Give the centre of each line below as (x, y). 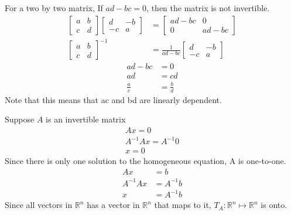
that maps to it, (183, 205)
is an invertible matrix (86, 119)
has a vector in (113, 205)
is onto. (274, 205)
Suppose (20, 119)
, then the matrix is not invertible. (208, 8)
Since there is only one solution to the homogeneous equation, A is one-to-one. (145, 161)
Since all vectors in (39, 205)
